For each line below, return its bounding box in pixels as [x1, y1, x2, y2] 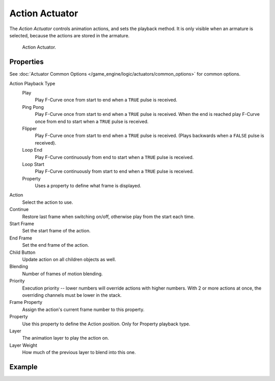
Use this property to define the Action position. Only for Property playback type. [22, 321, 190, 327]
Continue [9, 206, 29, 212]
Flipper [22, 125, 37, 131]
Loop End [22, 147, 43, 153]
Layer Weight [9, 342, 38, 348]
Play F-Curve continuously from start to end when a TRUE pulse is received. [35, 169, 194, 175]
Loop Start [22, 161, 44, 167]
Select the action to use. [22, 199, 73, 205]
